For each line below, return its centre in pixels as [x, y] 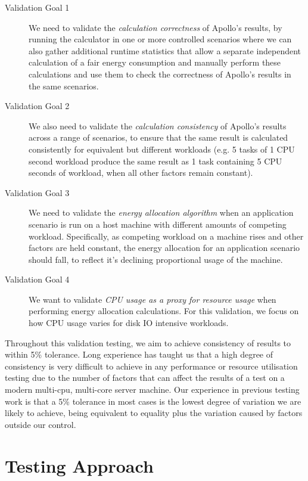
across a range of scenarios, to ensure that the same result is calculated [158, 137]
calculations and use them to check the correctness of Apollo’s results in [160, 74]
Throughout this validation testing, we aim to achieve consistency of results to [148, 342]
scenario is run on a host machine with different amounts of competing [158, 224]
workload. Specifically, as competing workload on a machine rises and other [166, 236]
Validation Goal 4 [37, 279]
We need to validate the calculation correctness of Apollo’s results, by [155, 27]
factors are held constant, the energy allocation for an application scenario [164, 248]
